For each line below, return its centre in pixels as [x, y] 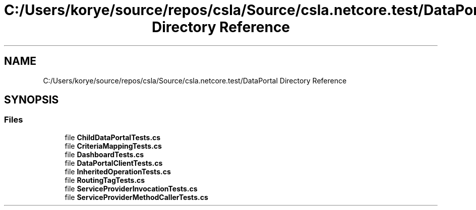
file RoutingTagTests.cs [105, 180]
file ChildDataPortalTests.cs [113, 137]
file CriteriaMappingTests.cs [113, 146]
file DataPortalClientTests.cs [114, 163]
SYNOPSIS [32, 100]
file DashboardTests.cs [104, 154]
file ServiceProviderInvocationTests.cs [131, 188]
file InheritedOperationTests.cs [118, 171]
